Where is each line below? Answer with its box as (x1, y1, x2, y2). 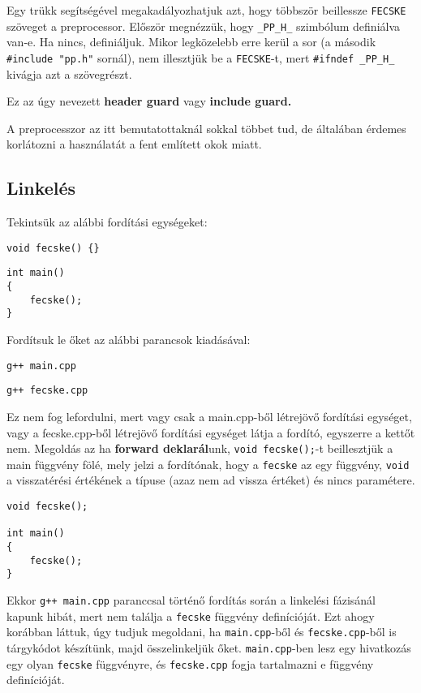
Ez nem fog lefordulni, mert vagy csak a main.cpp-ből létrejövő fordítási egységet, (6, 407, 412, 424)
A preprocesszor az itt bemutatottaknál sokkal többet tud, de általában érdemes (6, 119, 406, 136)
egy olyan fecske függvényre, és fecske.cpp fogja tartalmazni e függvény (6, 655, 374, 672)
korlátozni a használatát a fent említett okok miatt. (6, 136, 262, 153)
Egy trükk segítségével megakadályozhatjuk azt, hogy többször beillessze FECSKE (6, 2, 406, 18)
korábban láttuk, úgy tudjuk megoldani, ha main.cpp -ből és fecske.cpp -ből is (6, 623, 397, 640)
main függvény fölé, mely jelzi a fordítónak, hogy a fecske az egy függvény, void (6, 455, 410, 472)
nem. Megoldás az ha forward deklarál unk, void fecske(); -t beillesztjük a (6, 440, 393, 457)
